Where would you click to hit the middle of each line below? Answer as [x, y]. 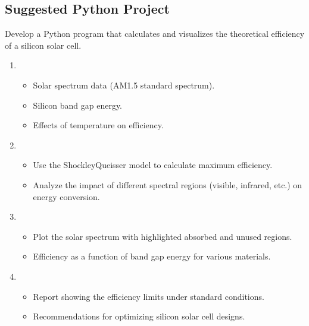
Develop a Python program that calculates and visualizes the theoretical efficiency [155, 34]
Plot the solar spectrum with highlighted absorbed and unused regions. [163, 236]
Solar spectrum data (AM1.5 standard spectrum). [124, 85]
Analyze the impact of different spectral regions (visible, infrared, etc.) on [168, 184]
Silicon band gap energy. [78, 105]
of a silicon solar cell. [43, 45]
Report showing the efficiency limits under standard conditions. [149, 296]
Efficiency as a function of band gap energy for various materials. [152, 256]
